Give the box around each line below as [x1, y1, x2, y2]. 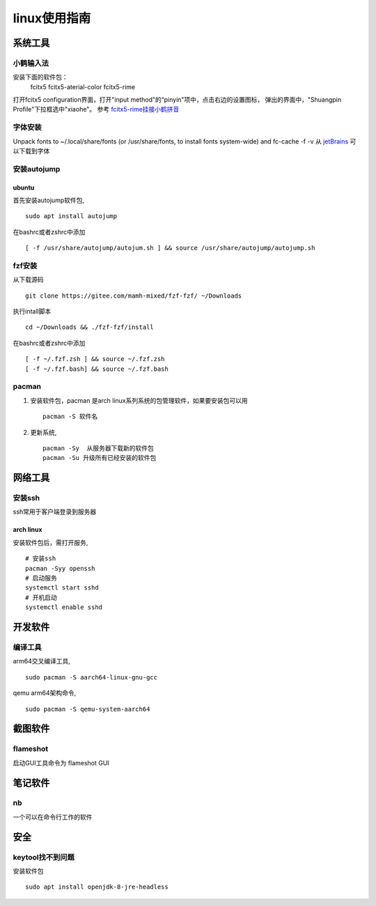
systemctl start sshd [25, 584, 99, 592]
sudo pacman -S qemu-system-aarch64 [25, 705, 150, 713]
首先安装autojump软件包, [13, 196, 85, 204]
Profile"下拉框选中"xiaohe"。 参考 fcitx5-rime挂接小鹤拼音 [13, 105, 180, 114]
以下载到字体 [13, 147, 50, 155]
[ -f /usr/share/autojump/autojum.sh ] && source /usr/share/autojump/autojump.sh [25, 244, 315, 252]
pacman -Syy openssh [25, 565, 95, 572]
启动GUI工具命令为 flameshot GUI [13, 758, 109, 767]
